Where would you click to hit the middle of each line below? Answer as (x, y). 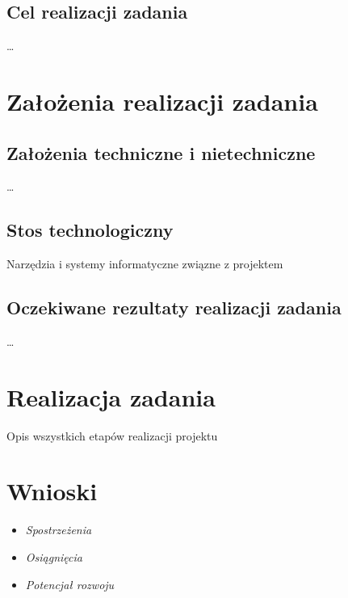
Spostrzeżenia (59, 530)
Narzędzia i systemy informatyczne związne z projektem (145, 264)
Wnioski (52, 491)
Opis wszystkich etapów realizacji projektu (112, 435)
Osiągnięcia (54, 557)
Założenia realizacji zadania (162, 101)
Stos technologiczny (90, 230)
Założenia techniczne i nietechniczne (161, 152)
